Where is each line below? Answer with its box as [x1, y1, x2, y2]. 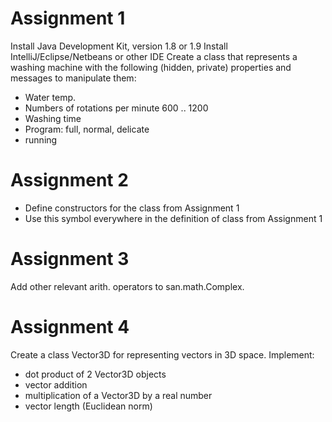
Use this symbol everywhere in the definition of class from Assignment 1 [24, 212, 323, 224]
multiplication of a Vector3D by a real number [24, 389, 213, 401]
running [24, 133, 58, 146]
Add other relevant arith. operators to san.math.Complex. [10, 280, 245, 292]
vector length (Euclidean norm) [24, 400, 153, 412]
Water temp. [24, 91, 77, 103]
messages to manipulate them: [10, 72, 137, 84]
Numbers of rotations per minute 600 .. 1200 [24, 102, 209, 114]
